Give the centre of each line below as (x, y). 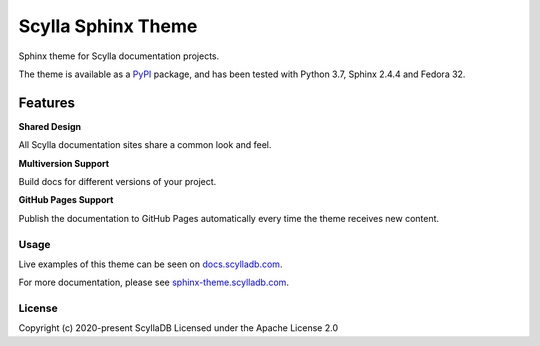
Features (46, 102)
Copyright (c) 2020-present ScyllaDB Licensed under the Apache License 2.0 (178, 328)
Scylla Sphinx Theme (108, 26)
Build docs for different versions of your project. (117, 182)
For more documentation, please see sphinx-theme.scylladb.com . (154, 282)
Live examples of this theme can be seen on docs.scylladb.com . (150, 264)
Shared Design (50, 126)
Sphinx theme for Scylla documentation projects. (119, 56)
